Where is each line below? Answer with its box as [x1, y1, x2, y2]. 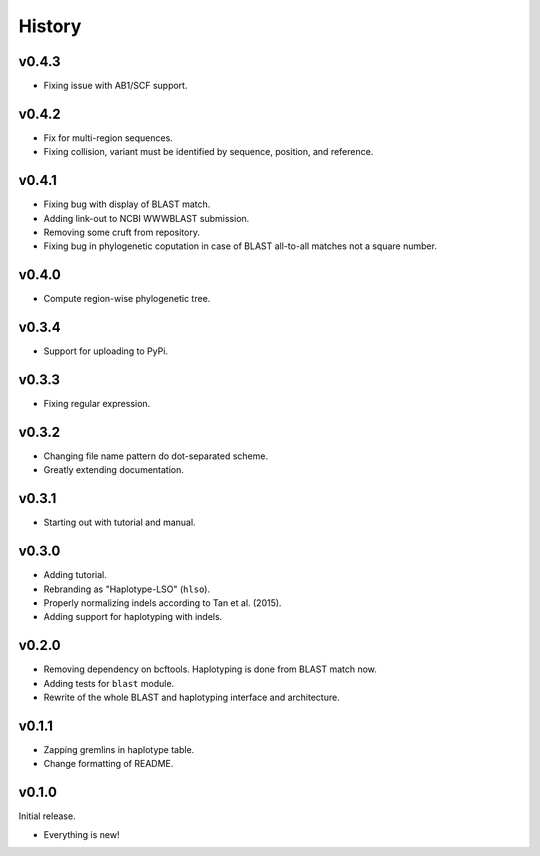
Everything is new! [43, 828, 120, 840]
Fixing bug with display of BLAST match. [43, 198, 211, 210]
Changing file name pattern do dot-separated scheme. [43, 450, 269, 462]
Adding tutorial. [43, 569, 107, 581]
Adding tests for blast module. [43, 677, 175, 689]
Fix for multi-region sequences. [43, 131, 174, 144]
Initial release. [18, 810, 76, 822]
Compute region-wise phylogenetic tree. [43, 293, 211, 305]
